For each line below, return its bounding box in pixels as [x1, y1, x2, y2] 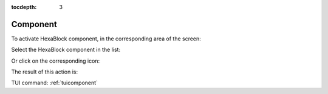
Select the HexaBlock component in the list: [11, 46, 121, 54]
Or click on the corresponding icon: [11, 57, 100, 64]
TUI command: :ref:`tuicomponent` [11, 79, 98, 87]
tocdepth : [11, 4, 37, 10]
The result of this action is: [11, 68, 78, 75]
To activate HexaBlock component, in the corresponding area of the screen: [11, 35, 202, 42]
